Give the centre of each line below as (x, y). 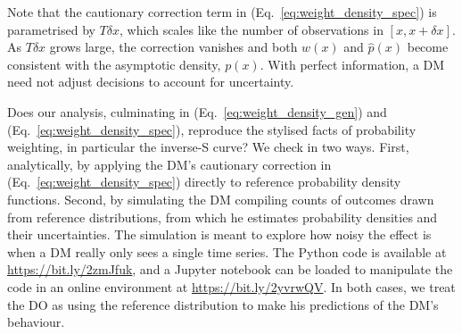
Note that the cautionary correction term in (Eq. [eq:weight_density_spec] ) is (222, 12)
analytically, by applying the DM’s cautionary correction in (169, 164)
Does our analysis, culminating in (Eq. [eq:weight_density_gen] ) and (197, 111)
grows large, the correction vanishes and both (173, 47)
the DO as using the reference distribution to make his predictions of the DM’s (223, 304)
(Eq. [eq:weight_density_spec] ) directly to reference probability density (204, 182)
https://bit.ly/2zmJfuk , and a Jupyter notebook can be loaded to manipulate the (230, 269)
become (428, 47)
